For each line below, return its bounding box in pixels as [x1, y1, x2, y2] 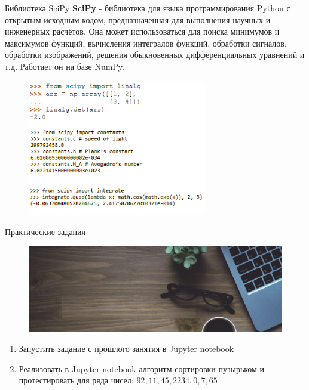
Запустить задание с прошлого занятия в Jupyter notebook [19, 342, 234, 355]
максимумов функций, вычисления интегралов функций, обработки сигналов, [5, 36, 287, 49]
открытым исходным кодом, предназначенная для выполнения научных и [5, 13, 271, 26]
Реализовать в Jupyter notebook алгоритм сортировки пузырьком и [19, 362, 265, 374]
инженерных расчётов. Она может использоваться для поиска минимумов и [5, 25, 280, 38]
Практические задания [5, 225, 86, 237]
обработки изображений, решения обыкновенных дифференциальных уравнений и [5, 48, 305, 61]
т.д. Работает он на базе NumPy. [5, 60, 124, 72]
